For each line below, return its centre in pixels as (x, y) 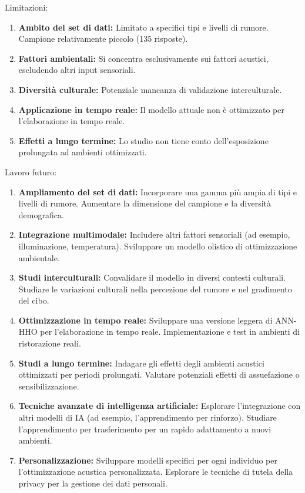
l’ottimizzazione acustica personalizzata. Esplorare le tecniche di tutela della (156, 472)
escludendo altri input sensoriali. (77, 70)
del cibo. (34, 300)
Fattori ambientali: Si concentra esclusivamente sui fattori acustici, (143, 58)
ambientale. (39, 257)
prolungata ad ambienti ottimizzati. (83, 152)
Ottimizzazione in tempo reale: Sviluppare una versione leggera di (145, 320)
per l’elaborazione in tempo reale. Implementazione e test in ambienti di (170, 332)
